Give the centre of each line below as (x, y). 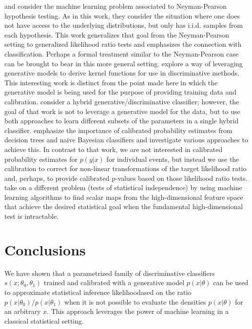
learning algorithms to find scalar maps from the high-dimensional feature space (124, 197)
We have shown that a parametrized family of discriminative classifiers (110, 273)
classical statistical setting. (44, 320)
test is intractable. (32, 216)
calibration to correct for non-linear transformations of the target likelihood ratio (126, 168)
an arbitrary (23, 311)
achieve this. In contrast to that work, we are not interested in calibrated (114, 149)
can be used (231, 282)
